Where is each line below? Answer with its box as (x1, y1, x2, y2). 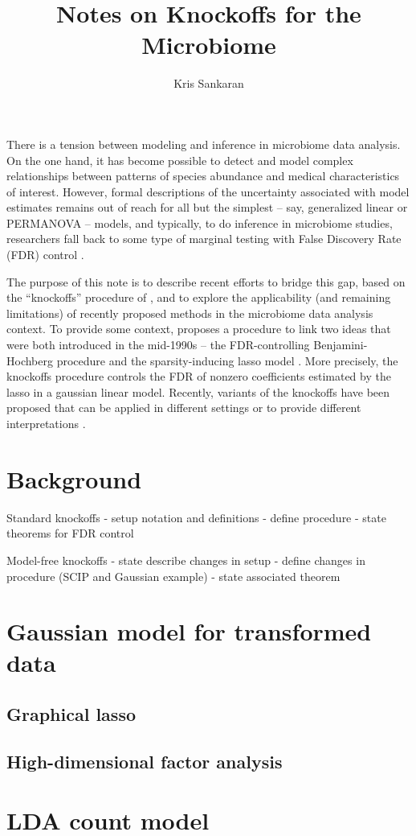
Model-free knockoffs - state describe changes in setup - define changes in (6, 551, 365, 568)
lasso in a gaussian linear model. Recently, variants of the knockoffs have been (6, 383, 390, 400)
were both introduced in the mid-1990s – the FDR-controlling (6, 336, 310, 353)
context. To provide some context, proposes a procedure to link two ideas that (6, 320, 391, 337)
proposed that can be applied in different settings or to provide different (6, 399, 361, 416)
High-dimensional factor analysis (6, 748, 283, 773)
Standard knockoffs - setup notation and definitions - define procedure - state (6, 509, 386, 525)
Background (6, 462, 142, 495)
